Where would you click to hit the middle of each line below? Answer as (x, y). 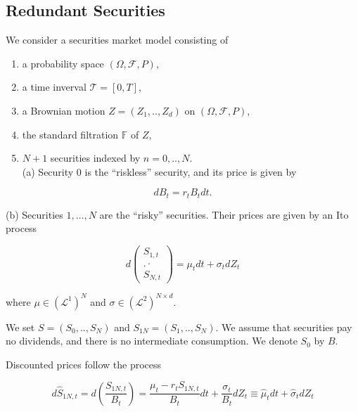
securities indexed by (95, 158)
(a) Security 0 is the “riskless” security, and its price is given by (159, 171)
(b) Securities (34, 214)
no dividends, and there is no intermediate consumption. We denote (152, 341)
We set (20, 327)
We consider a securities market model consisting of (117, 40)
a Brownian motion (64, 110)
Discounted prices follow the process (84, 364)
